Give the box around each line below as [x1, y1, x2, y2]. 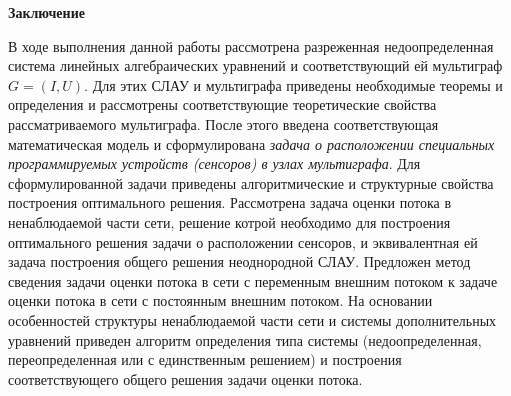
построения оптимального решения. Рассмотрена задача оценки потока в [8, 192, 452, 213]
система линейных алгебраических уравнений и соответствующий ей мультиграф [8, 55, 503, 76]
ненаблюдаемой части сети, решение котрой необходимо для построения [8, 211, 451, 232]
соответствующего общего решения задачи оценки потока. [8, 368, 363, 389]
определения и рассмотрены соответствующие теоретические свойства [8, 94, 437, 115]
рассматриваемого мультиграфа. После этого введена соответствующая [8, 113, 439, 134]
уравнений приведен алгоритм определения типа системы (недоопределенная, [8, 329, 482, 350]
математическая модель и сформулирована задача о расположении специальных [8, 133, 495, 154]
